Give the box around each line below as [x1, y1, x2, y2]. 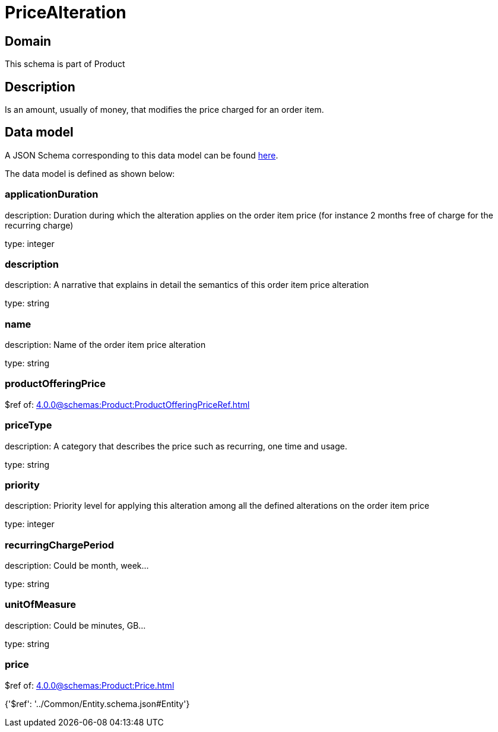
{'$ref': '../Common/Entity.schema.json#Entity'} [5, 698, 190, 709]
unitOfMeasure [5, 598, 76, 611]
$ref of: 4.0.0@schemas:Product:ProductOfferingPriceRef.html [5, 399, 250, 410]
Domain [5, 33, 52, 49]
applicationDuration [5, 188, 99, 201]
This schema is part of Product [5, 59, 125, 69]
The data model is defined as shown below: [5, 168, 175, 179]
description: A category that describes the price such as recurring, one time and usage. [5, 441, 347, 451]
